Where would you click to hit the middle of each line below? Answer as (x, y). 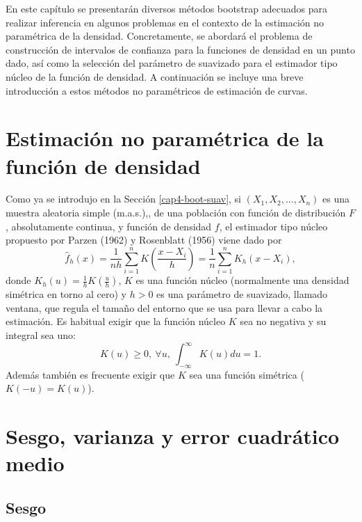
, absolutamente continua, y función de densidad (109, 226)
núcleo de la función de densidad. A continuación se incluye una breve (155, 76)
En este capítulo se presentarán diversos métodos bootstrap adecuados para (166, 8)
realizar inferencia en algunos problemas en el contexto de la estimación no (165, 22)
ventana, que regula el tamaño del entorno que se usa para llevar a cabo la (164, 307)
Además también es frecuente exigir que (90, 374)
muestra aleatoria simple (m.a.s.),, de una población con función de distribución (176, 213)
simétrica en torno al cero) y (66, 294)
